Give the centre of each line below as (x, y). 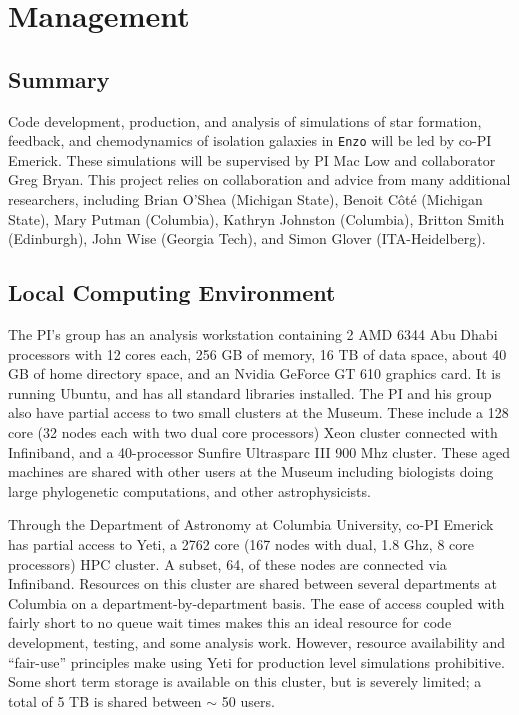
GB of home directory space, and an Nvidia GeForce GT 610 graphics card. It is (254, 373)
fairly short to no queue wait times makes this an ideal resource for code (230, 622)
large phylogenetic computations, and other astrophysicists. (189, 490)
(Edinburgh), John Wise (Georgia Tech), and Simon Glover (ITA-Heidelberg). (247, 238)
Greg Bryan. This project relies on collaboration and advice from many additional (259, 179)
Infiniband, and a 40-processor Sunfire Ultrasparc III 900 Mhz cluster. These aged (259, 451)
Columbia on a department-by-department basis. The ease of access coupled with (256, 602)
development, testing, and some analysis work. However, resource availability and (257, 641)
